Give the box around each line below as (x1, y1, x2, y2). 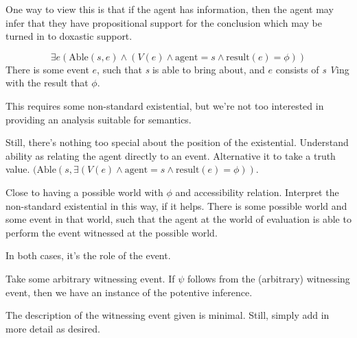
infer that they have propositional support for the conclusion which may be (5, 15, 322, 29)
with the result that (5, 75, 89, 90)
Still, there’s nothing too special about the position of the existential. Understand (5, 135, 349, 149)
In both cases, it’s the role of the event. (5, 248, 171, 263)
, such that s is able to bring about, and (97, 62, 265, 76)
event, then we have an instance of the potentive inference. (5, 285, 253, 299)
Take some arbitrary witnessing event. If (5, 271, 175, 285)
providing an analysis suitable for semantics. (5, 112, 192, 126)
